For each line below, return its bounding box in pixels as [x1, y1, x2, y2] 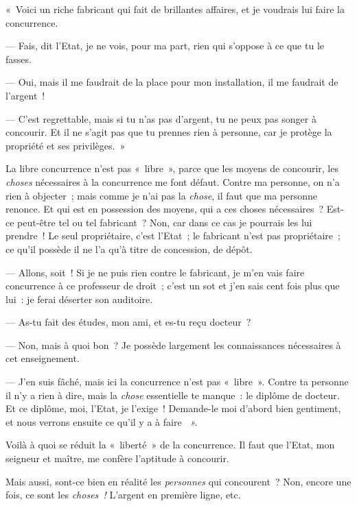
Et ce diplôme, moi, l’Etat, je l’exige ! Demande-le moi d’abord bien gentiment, [5, 401, 341, 415]
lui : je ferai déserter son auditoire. [5, 291, 153, 306]
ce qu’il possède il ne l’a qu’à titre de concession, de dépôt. [5, 241, 253, 256]
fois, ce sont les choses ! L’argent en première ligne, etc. [5, 487, 241, 502]
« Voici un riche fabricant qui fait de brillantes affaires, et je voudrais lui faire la [5, 2, 345, 16]
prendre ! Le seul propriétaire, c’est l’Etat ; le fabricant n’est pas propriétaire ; [5, 228, 341, 243]
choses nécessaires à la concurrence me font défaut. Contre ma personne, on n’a [5, 174, 340, 189]
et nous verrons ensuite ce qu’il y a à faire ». [5, 414, 198, 429]
